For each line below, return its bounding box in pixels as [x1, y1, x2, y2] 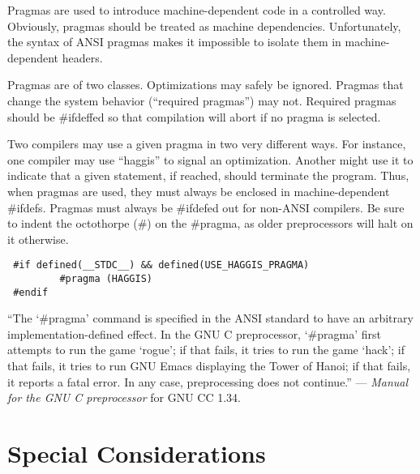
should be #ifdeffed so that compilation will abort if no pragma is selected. [7, 108, 381, 125]
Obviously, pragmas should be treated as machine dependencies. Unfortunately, [7, 17, 401, 34]
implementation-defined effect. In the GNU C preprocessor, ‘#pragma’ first [7, 325, 381, 342]
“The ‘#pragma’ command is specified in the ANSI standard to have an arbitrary [7, 310, 414, 327]
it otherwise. [7, 230, 69, 247]
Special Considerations [7, 437, 266, 470]
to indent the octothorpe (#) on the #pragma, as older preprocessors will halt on [7, 215, 414, 232]
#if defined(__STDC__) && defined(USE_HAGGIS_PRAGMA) [13, 259, 310, 271]
